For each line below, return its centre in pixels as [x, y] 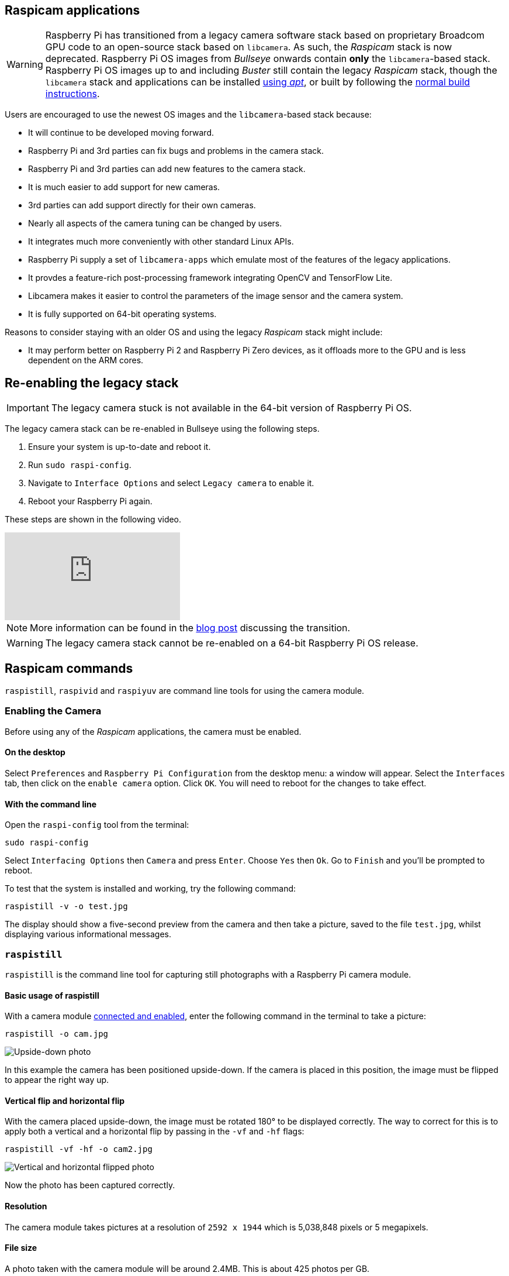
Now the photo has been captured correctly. [90, 1185]
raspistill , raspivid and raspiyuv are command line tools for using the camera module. [185, 691]
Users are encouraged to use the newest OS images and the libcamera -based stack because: [188, 115]
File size [21, 1248]
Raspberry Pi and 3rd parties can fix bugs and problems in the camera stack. [176, 151]
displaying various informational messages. [88, 934]
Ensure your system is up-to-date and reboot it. [120, 447]
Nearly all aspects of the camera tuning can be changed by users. [155, 223]
